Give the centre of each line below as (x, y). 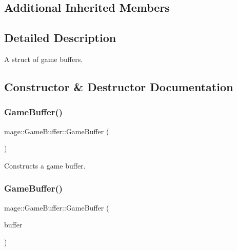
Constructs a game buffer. (45, 165)
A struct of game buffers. (44, 59)
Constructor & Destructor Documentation (119, 86)
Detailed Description (60, 38)
